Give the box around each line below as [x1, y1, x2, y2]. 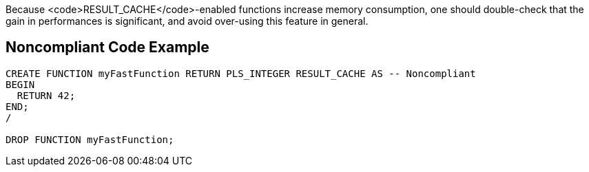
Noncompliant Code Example [6, 39, 209, 56]
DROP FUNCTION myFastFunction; [6, 133, 174, 145]
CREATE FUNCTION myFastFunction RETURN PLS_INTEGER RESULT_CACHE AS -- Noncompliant [6, 67, 476, 79]
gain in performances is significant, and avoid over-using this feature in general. [6, 15, 369, 27]
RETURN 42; [17, 89, 76, 101]
